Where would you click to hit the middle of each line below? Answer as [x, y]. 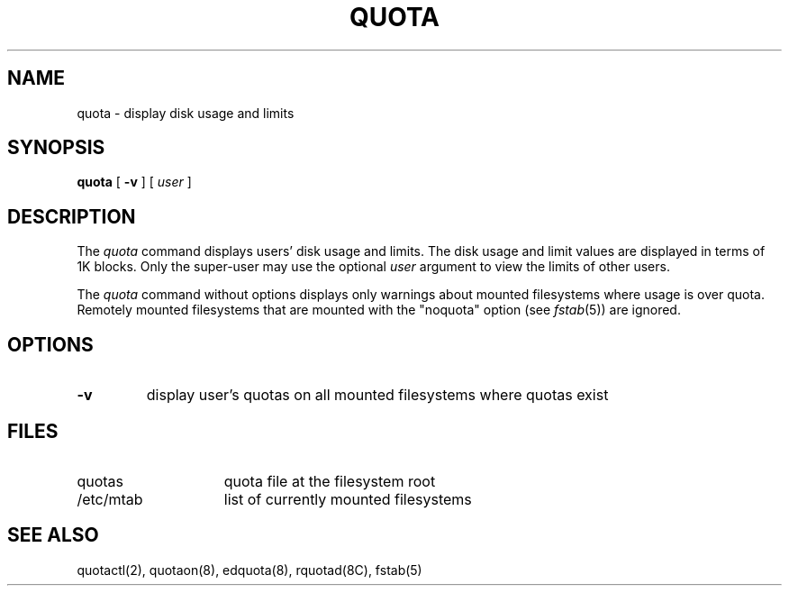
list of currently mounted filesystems [348, 499]
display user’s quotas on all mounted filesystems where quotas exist [377, 395]
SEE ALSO [53, 535]
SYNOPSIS [56, 148]
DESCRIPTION [72, 216]
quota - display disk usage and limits [186, 113]
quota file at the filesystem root [330, 481]
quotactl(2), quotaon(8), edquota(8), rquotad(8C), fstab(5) [249, 570]
